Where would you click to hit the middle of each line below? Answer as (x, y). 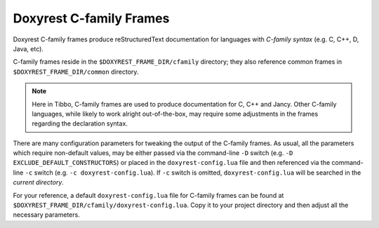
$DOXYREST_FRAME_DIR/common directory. (76, 72)
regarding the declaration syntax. (80, 123)
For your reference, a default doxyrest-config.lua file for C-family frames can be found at (148, 195)
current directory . (39, 182)
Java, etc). (28, 48)
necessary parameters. (46, 215)
